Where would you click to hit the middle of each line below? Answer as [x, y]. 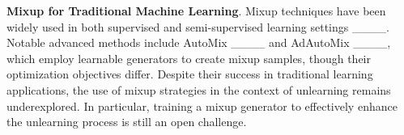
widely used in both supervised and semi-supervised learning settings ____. [198, 26]
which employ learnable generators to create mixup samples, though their [189, 58]
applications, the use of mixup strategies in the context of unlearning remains [199, 89]
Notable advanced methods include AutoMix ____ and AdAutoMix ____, [199, 42]
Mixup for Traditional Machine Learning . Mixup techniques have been [196, 11]
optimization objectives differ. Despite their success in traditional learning [190, 74]
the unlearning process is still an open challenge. [127, 122]
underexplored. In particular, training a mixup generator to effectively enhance [202, 105]
